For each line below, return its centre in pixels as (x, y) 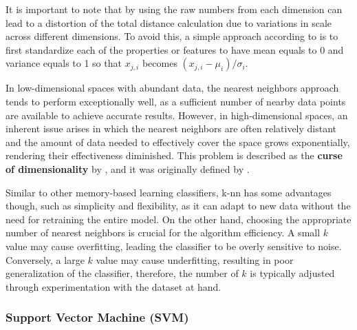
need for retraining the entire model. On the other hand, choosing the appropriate (178, 219)
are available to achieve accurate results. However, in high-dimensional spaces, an (177, 115)
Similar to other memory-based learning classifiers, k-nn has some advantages (169, 192)
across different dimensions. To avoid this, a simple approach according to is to (172, 36)
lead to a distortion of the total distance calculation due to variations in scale (169, 22)
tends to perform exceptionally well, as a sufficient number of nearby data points (176, 101)
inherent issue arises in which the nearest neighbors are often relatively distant (171, 128)
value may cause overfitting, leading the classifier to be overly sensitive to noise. (174, 246)
